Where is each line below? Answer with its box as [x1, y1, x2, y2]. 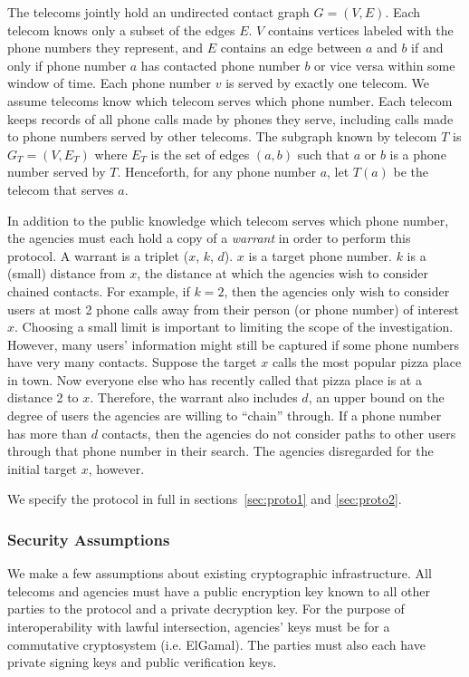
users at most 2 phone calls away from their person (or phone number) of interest [7, 299, 459, 318]
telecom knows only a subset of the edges [7, 20, 235, 39]
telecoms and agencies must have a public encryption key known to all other [7, 581, 430, 600]
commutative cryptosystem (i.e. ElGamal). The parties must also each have [7, 634, 426, 653]
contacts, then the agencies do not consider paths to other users [101, 423, 456, 442]
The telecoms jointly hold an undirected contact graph [7, 3, 310, 21]
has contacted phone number [140, 55, 301, 74]
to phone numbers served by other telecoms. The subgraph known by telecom [7, 127, 437, 146]
